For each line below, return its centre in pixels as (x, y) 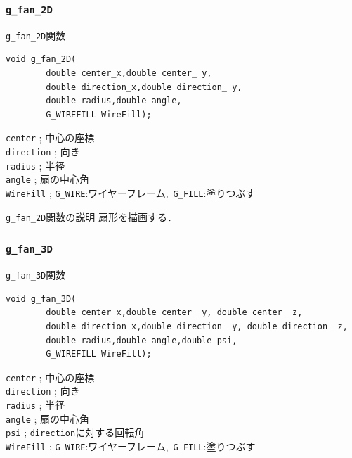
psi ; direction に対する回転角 (75, 432)
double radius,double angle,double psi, (142, 340)
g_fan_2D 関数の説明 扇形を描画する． (91, 216)
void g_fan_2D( (41, 59)
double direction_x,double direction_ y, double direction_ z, (197, 326)
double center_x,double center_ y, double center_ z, (174, 313)
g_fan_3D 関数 (36, 275)
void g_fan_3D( (41, 299)
